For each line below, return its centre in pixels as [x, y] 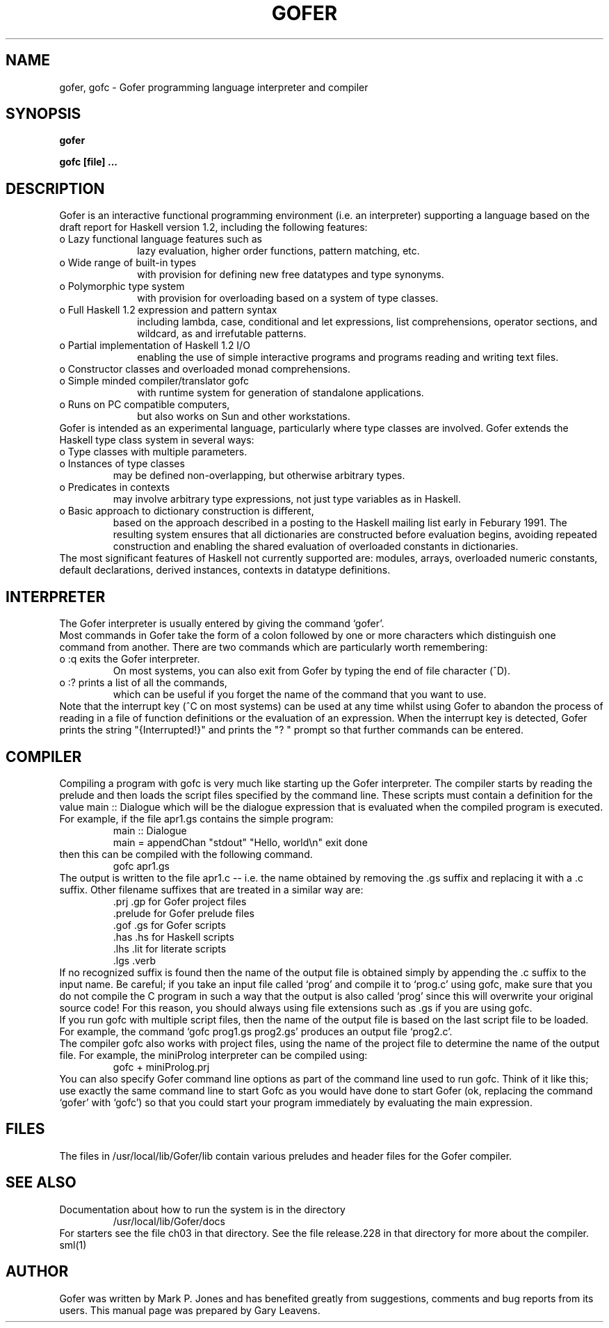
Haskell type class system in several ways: [157, 440]
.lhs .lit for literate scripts [170, 948]
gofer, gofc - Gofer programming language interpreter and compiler [214, 87]
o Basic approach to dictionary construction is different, [187, 511]
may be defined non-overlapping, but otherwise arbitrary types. [259, 476]
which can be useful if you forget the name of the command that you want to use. [300, 695]
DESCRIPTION [55, 188]
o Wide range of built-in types [128, 263]
